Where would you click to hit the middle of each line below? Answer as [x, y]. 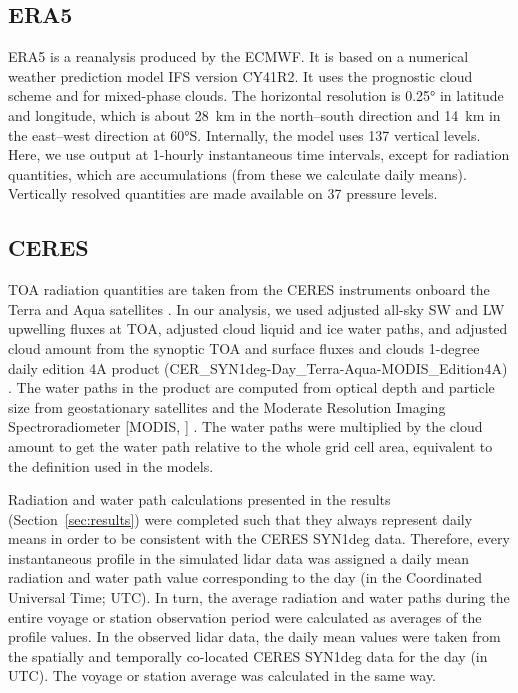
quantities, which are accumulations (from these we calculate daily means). [237, 173]
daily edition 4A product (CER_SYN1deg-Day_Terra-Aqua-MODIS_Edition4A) [258, 367]
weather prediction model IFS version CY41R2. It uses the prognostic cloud [240, 75]
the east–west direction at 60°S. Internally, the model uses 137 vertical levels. [244, 134]
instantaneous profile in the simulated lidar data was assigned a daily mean [238, 557]
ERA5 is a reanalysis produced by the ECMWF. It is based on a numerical [238, 56]
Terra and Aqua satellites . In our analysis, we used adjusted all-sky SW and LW [256, 308]
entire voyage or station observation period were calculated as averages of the [245, 616]
